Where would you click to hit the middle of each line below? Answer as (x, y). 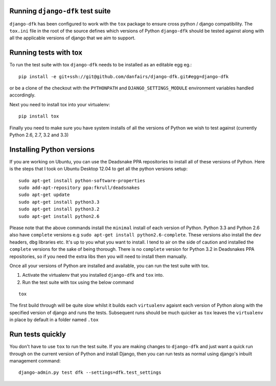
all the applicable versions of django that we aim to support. (72, 38)
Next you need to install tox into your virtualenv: (60, 104)
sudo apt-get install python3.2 (59, 209)
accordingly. (22, 95)
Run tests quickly (38, 334)
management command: (35, 360)
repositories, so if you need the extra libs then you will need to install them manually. (98, 256)
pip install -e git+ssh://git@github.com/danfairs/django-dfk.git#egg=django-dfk (124, 76)
